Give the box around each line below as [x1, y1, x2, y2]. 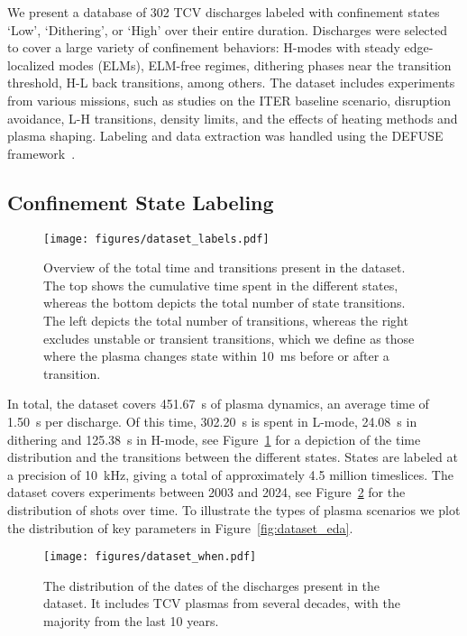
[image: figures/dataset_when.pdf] [43, 550, 257, 564]
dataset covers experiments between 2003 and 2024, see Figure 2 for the [7, 483, 406, 502]
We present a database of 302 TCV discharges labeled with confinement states [7, 3, 440, 21]
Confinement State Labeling [7, 188, 274, 216]
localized [7, 55, 55, 74]
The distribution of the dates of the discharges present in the [43, 576, 380, 595]
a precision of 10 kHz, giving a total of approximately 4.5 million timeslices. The [7, 465, 453, 484]
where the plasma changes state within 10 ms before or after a [43, 346, 389, 365]
